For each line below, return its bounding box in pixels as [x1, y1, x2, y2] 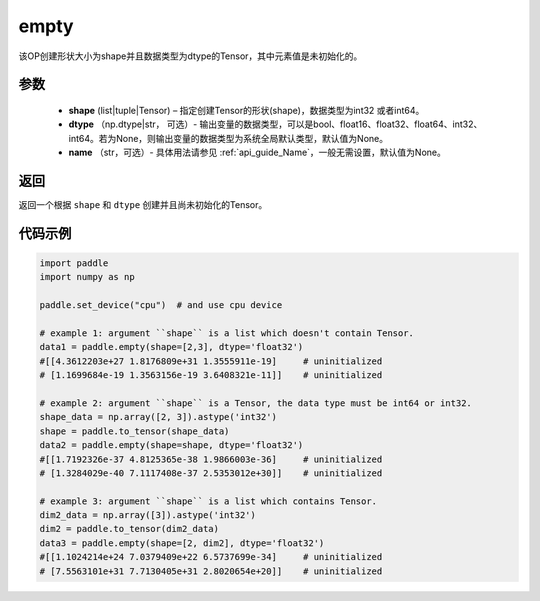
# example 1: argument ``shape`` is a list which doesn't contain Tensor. [39, 327, 415, 339]
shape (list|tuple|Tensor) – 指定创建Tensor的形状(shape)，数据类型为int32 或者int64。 [68, 104, 425, 116]
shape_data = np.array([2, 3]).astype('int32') [39, 411, 277, 423]
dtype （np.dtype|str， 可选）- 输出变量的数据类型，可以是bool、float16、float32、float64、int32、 [68, 118, 483, 130]
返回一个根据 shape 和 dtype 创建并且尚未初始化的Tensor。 [18, 199, 268, 211]
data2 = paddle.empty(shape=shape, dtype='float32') [39, 440, 304, 451]
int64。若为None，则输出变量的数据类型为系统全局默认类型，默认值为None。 [68, 132, 389, 144]
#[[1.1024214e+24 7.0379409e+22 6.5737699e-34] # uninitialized [39, 551, 383, 563]
